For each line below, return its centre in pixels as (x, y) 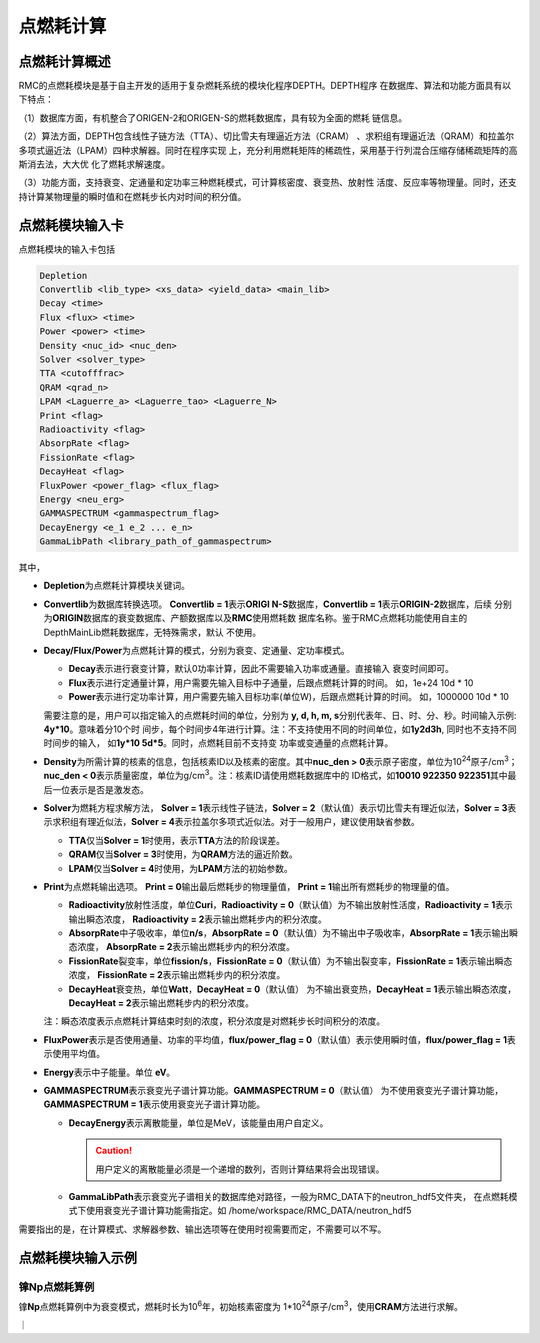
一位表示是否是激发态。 (100, 789)
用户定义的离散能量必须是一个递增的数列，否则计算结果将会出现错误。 (240, 1169)
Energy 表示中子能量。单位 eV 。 (109, 1072)
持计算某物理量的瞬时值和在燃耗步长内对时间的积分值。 (132, 196)
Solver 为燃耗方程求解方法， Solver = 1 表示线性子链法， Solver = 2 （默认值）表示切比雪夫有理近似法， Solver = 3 (275, 807)
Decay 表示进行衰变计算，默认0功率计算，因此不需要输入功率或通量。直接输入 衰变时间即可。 (261, 669)
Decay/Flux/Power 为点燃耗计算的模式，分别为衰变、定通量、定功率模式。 (196, 651)
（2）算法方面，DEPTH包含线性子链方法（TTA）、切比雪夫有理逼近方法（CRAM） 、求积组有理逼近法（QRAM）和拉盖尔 (266, 136)
